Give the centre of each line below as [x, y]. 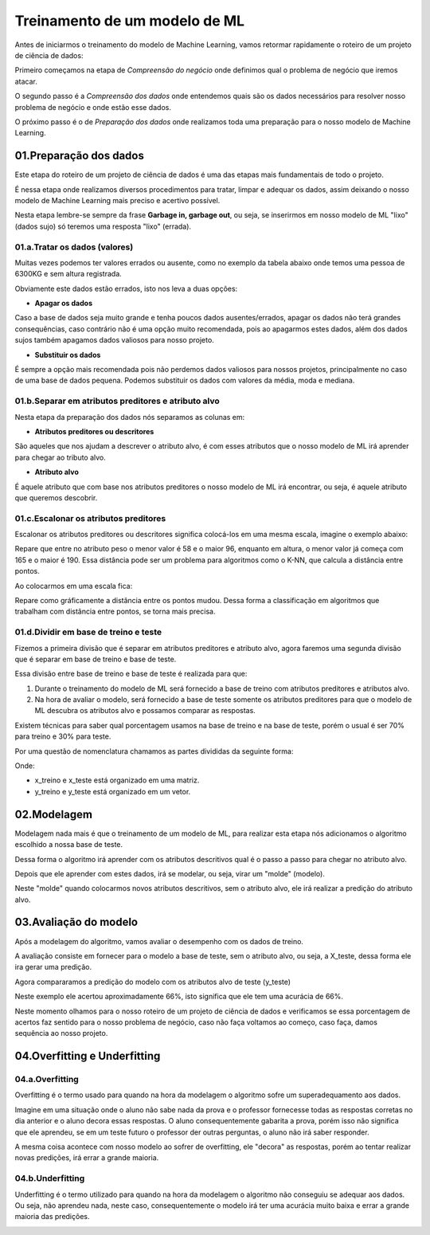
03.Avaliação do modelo [76, 922]
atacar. [26, 81]
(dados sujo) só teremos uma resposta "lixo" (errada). [103, 226]
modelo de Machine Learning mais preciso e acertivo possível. [117, 200]
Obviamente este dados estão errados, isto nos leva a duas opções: [126, 288]
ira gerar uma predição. [53, 967]
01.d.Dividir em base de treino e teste [88, 632]
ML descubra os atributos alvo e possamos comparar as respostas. [145, 711]
